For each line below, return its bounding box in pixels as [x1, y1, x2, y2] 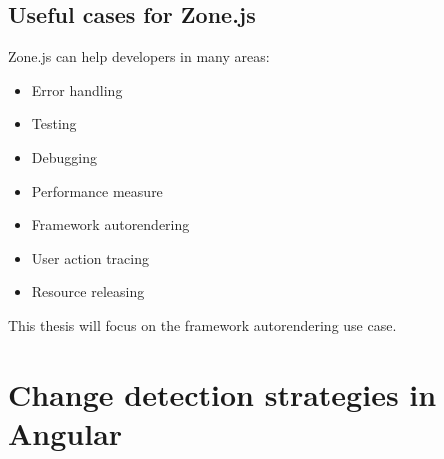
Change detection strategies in [8, 373, 437, 414]
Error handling [31, 79, 123, 100]
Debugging [31, 146, 97, 167]
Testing [31, 113, 77, 134]
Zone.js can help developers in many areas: [8, 46, 270, 67]
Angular [8, 412, 123, 453]
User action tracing [31, 247, 150, 268]
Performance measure [31, 180, 163, 201]
